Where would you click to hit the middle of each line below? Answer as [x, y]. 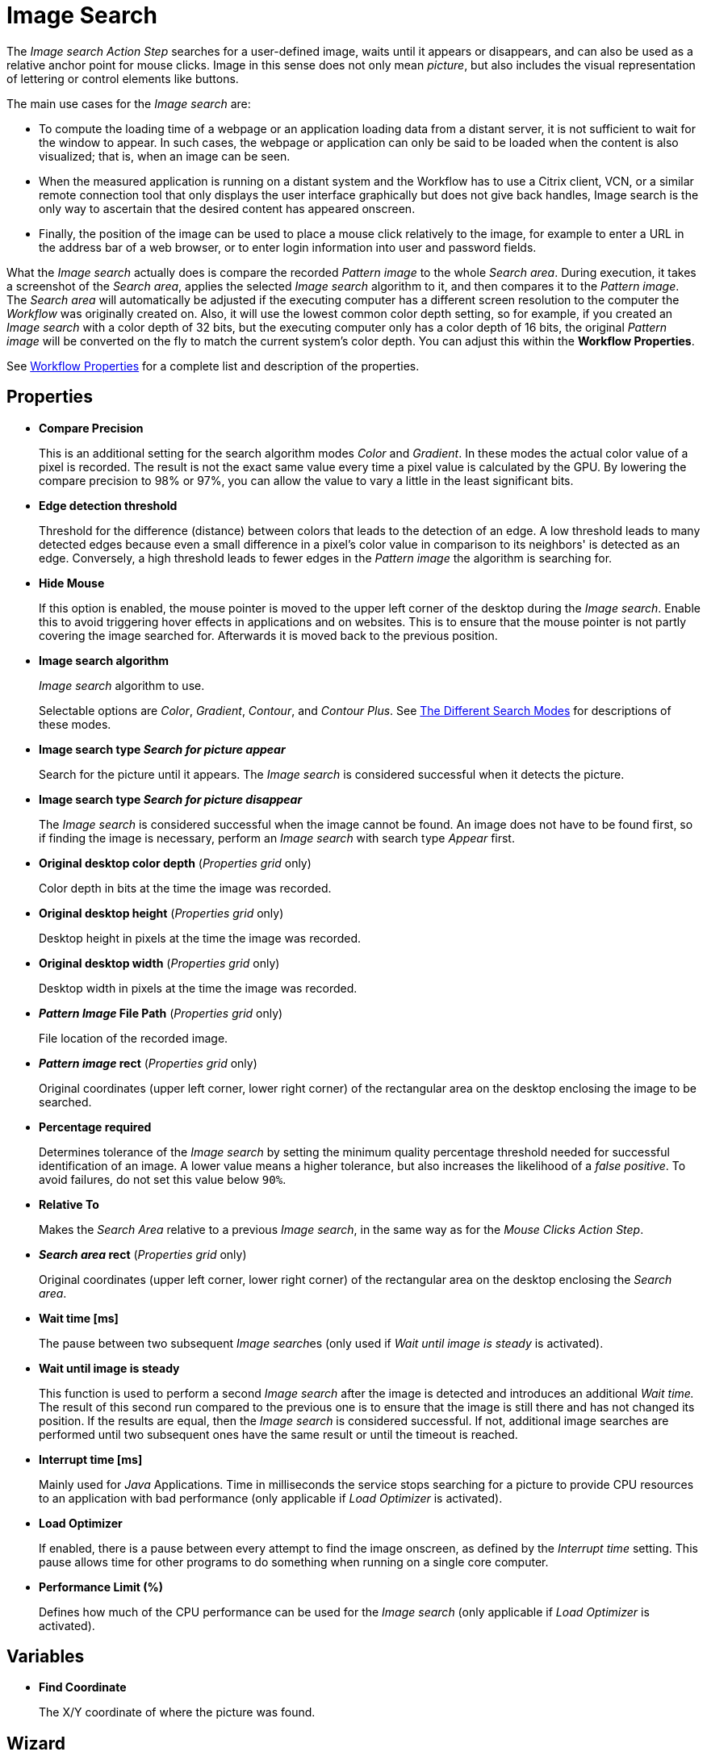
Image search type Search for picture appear [162, 749]
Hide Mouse [72, 583]
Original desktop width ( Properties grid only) [159, 963]
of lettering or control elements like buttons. [123, 78]
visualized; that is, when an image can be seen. [165, 156]
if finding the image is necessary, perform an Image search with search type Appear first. [277, 838]
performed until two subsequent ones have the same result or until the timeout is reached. [278, 1434]
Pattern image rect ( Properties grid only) [148, 1063]
